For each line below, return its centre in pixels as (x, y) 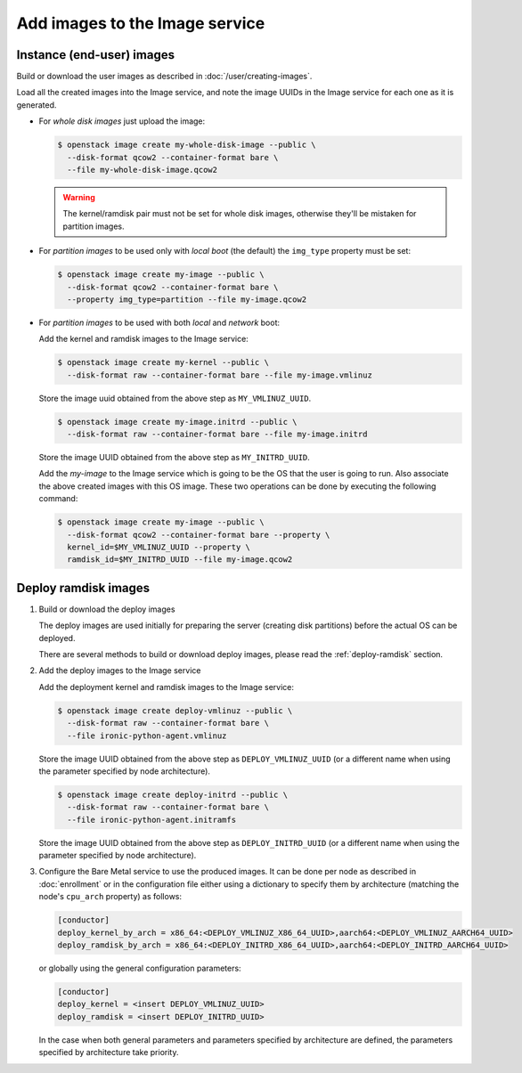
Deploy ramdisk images (83, 588)
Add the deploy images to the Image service (120, 671)
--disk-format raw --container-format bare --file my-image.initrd (217, 435)
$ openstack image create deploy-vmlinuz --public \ (175, 711)
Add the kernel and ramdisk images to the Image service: (143, 339)
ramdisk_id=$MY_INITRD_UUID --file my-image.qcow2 (180, 560)
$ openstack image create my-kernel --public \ (163, 362)
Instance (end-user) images (96, 55)
